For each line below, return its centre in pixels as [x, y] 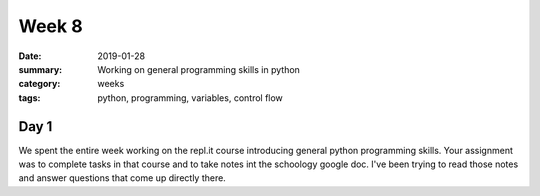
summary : [40, 69]
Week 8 [51, 26]
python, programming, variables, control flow [190, 97]
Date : [30, 56]
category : [39, 84]
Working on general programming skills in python [198, 69]
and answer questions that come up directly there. [122, 178]
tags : [29, 97]
